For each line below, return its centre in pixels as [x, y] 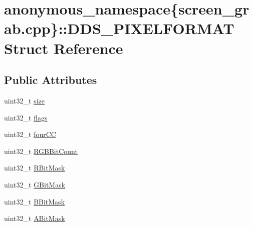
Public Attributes [51, 80]
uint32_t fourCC [30, 134]
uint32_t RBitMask [35, 168]
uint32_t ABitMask [35, 218]
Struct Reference [64, 48]
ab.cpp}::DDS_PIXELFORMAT [119, 28]
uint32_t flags [26, 117]
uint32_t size [24, 100]
